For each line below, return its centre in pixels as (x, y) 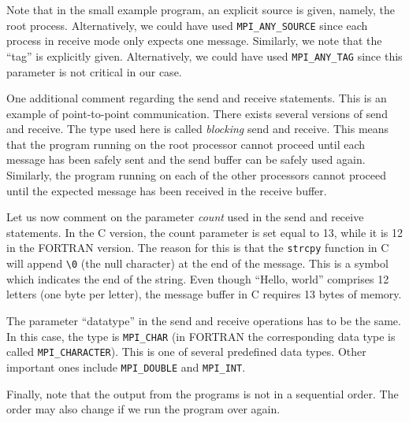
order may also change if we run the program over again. (143, 409)
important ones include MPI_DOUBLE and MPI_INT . (126, 366)
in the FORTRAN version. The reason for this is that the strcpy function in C (198, 248)
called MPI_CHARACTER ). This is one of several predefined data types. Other (186, 352)
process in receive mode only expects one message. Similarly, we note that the (194, 41)
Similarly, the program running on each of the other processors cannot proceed (197, 175)
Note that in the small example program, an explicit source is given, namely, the (201, 9)
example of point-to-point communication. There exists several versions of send (197, 113)
